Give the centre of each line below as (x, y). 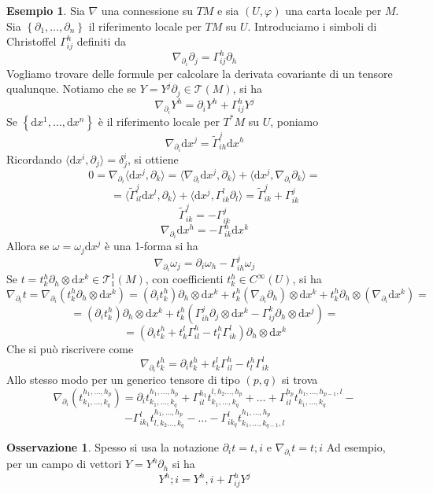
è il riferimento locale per (159, 121)
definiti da (101, 41)
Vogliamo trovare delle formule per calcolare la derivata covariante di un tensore (200, 73)
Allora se (28, 246)
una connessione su (147, 10)
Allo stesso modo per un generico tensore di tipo (123, 380)
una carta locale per (333, 10)
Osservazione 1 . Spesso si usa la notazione (113, 446)
